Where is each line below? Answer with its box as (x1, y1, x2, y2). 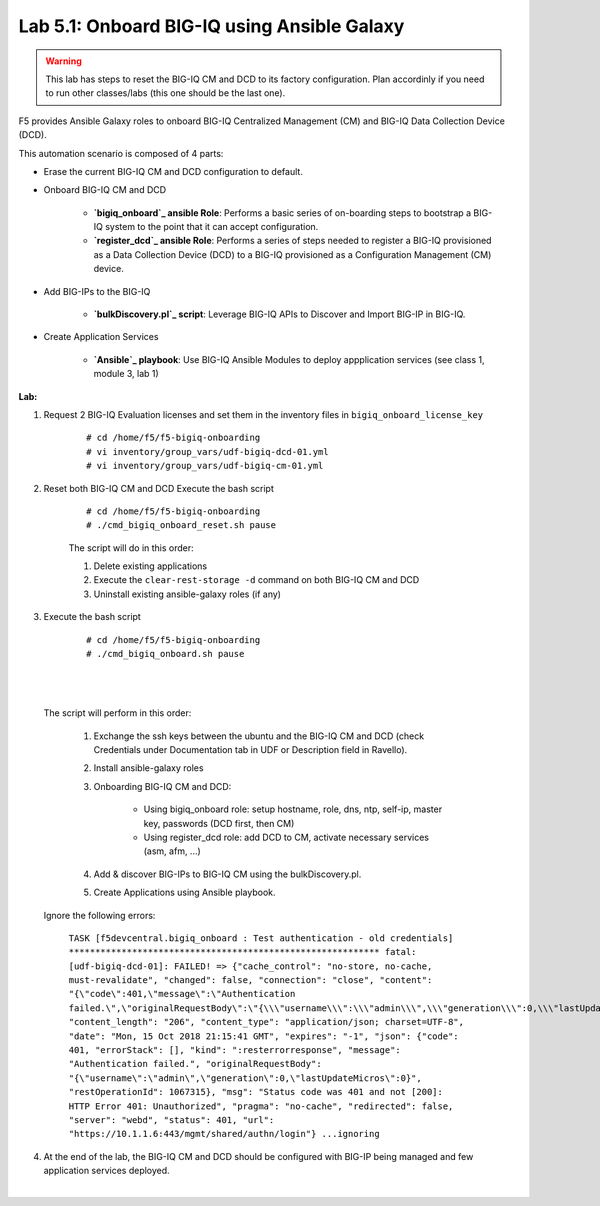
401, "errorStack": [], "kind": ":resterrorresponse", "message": (68, 1045, 402, 1056)
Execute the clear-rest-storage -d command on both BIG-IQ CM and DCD (93, 574, 420, 586)
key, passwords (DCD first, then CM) (143, 817, 295, 829)
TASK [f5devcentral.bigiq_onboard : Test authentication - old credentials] (68, 932, 454, 944)
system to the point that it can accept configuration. (105, 221, 319, 233)
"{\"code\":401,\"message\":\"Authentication (68, 988, 296, 1000)
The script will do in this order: (68, 541, 194, 554)
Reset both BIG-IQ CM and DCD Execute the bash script (43, 482, 275, 494)
